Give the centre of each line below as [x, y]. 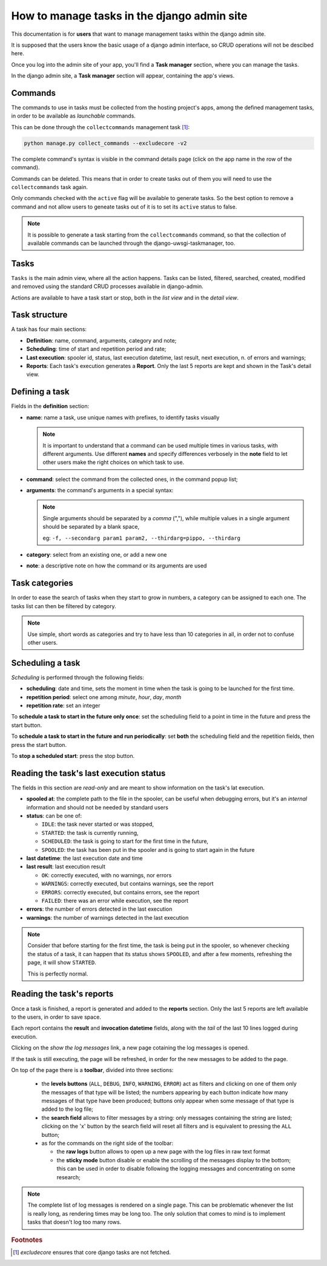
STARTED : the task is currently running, [90, 832]
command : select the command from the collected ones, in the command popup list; [132, 479]
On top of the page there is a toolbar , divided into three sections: [92, 1070]
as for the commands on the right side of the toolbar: [107, 1144]
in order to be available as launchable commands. [74, 116]
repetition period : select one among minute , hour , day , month [104, 697]
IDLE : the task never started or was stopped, [98, 824]
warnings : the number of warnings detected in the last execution [107, 917]
